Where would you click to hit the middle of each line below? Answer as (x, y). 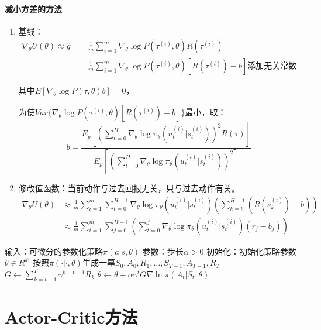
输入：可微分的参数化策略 (54, 251)
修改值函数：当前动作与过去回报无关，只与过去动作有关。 (129, 188)
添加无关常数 (272, 66)
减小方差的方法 (33, 8)
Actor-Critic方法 (71, 316)
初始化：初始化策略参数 (252, 251)
